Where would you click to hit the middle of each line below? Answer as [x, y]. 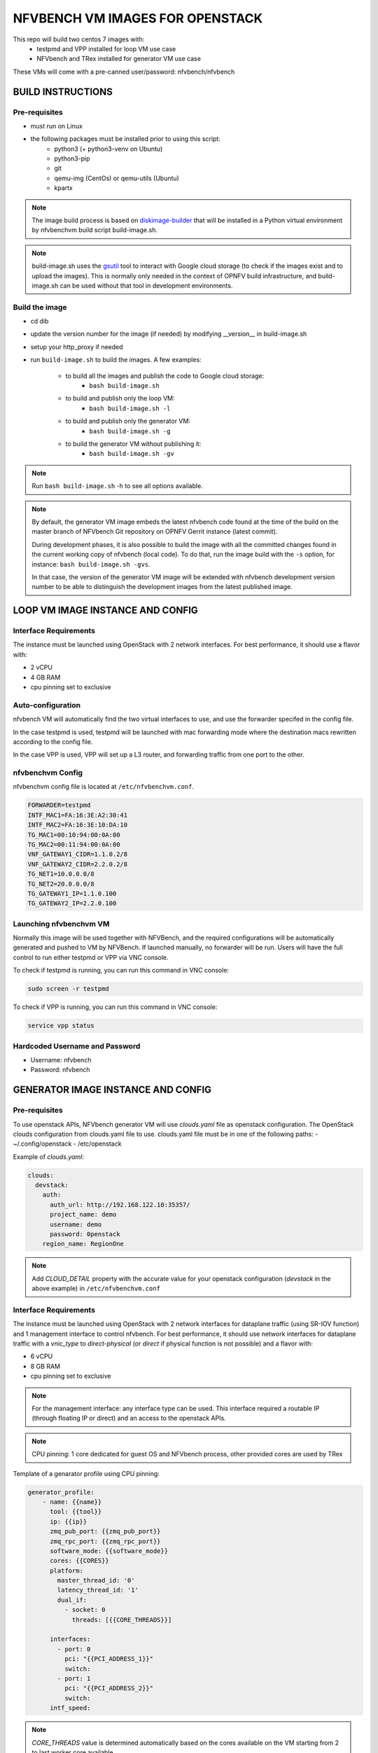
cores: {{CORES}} [80, 1561]
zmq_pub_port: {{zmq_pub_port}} [105, 1531]
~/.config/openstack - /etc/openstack [67, 1144]
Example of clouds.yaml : [48, 1156]
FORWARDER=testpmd [59, 805]
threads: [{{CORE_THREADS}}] [122, 1619]
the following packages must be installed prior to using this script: [125, 139]
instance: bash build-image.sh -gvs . [91, 564]
